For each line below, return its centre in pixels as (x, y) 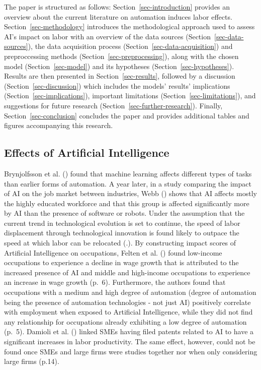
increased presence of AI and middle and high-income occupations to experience (127, 272)
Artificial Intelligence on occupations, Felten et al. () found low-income (113, 252)
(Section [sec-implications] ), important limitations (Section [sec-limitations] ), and (130, 96)
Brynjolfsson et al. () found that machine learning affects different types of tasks (128, 173)
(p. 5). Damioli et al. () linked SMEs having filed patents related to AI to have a (129, 331)
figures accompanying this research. (59, 125)
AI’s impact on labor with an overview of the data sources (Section (107, 36)
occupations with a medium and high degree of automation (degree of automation (130, 292)
